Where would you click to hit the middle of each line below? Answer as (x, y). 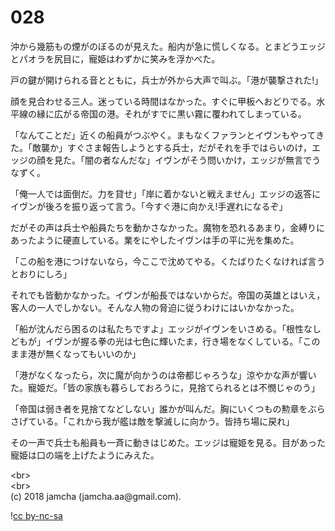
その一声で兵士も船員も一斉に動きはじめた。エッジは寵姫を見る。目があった (168, 442)
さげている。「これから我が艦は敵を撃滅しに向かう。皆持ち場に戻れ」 (152, 421)
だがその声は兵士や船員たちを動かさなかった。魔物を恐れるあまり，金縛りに (168, 227)
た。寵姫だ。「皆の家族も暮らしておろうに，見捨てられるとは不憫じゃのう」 (165, 387)
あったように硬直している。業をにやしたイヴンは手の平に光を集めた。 (155, 240)
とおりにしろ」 (41, 273)
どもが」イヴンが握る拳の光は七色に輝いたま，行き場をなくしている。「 (156, 341)
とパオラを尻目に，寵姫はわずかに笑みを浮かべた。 (115, 58)
